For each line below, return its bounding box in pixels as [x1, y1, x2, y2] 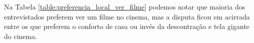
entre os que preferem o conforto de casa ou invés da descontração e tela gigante [4, 21, 249, 31]
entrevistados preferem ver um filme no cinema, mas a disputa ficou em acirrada [4, 11, 250, 21]
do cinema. [4, 30, 37, 41]
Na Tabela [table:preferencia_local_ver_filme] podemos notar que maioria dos [4, 1, 245, 11]
